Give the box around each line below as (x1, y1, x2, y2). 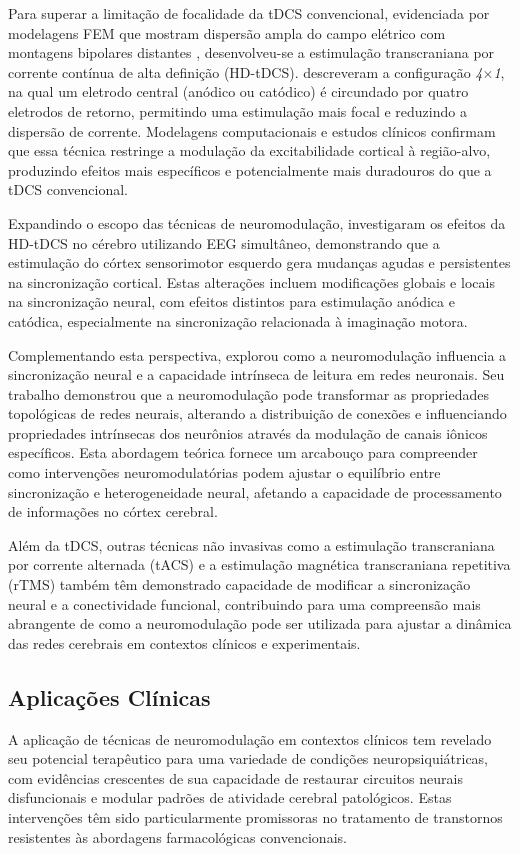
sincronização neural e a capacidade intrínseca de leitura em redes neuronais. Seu (8, 364, 505, 385)
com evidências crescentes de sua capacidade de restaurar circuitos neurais (8, 767, 463, 788)
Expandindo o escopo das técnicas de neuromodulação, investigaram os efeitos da (8, 212, 506, 233)
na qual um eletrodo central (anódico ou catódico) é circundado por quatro (8, 81, 469, 102)
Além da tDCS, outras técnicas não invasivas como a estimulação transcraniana (8, 534, 495, 555)
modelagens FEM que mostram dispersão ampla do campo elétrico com (8, 22, 446, 43)
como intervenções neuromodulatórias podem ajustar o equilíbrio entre (8, 462, 441, 483)
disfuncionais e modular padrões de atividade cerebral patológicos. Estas (8, 787, 452, 808)
